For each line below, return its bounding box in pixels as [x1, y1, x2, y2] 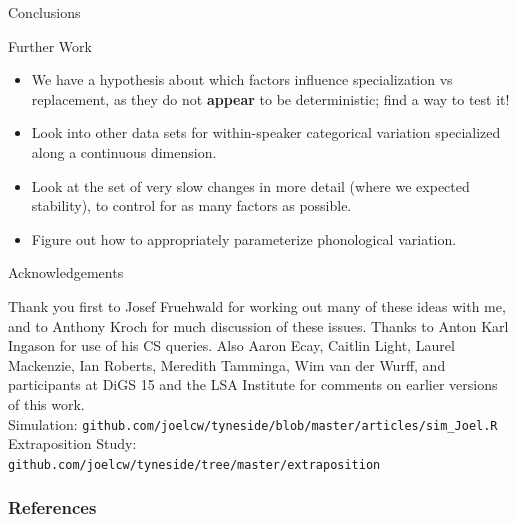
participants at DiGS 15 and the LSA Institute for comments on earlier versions [8, 374, 498, 395]
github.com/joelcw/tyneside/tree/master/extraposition [8, 457, 381, 472]
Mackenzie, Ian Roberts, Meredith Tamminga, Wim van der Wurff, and [8, 354, 446, 375]
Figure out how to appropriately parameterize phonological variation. [31, 228, 457, 249]
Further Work [8, 35, 92, 56]
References [8, 495, 97, 520]
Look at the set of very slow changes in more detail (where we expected [31, 175, 470, 196]
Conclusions [8, 2, 81, 22]
